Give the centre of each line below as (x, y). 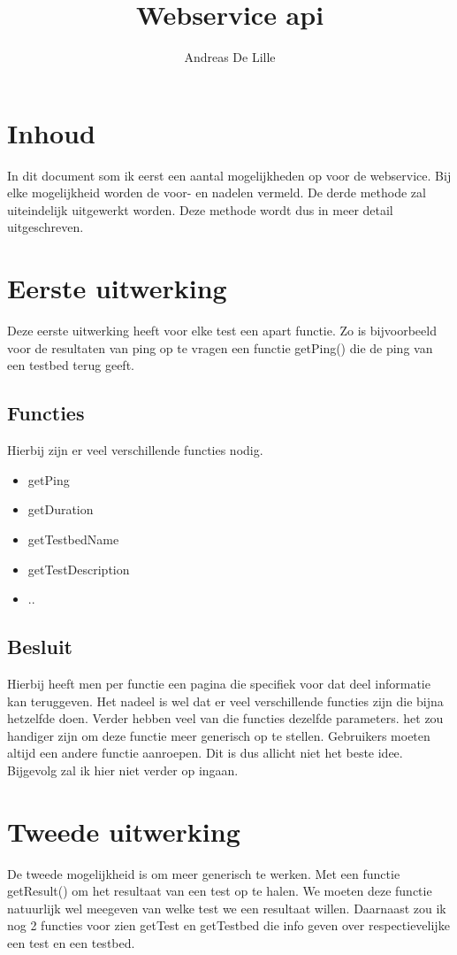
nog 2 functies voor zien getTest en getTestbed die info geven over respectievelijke (228, 925)
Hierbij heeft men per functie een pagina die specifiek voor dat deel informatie (219, 683)
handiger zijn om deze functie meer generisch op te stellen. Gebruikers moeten (219, 735)
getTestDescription (79, 569)
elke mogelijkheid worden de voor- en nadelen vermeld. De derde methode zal (217, 193)
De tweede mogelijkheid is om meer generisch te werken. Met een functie (204, 873)
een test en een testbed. (71, 942)
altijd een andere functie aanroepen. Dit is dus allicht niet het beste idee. (205, 753)
